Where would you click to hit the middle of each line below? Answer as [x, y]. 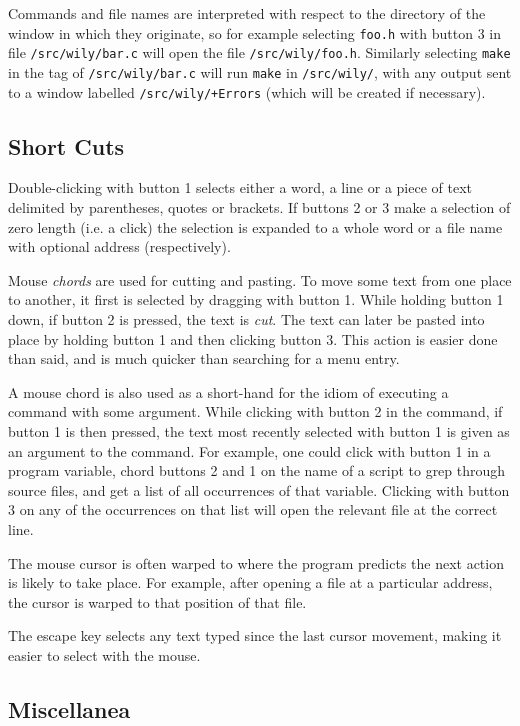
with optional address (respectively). [119, 246]
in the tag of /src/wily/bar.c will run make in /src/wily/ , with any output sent [260, 71]
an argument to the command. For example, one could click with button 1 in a [249, 450]
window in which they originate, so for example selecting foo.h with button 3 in [254, 32]
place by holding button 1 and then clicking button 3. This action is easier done [253, 338]
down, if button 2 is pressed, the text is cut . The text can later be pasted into [246, 318]
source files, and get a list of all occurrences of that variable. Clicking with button [259, 489]
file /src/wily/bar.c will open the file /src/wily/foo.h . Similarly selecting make [259, 52]
